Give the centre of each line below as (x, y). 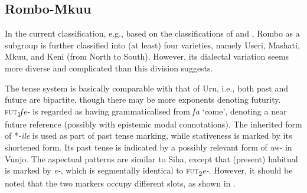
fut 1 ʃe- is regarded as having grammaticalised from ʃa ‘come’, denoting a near (146, 112)
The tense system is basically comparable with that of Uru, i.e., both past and (147, 88)
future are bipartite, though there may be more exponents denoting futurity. (143, 99)
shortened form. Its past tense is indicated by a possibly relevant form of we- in (148, 147)
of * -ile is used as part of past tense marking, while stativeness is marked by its (148, 135)
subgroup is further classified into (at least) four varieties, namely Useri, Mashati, (152, 45)
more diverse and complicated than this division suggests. (109, 68)
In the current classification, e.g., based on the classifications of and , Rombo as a (152, 33)
